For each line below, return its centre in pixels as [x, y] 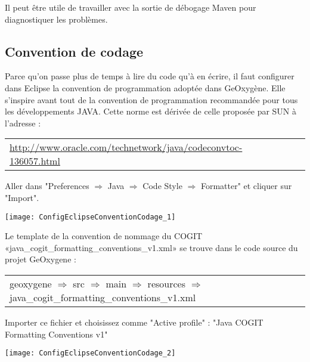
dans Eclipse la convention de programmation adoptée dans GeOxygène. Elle [145, 87]
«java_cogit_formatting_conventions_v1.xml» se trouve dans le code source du [151, 247]
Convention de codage [74, 51]
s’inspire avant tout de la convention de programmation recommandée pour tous [151, 99]
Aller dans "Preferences [47, 186]
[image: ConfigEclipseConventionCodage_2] [90, 353]
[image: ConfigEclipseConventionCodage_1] [90, 217]
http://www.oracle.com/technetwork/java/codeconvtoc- [126, 147]
